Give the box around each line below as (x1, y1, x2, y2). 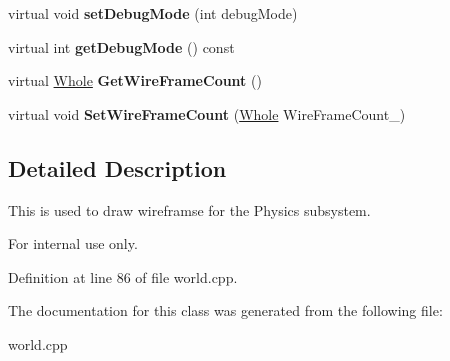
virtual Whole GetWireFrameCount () (8, 70, 262, 91)
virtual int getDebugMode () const (8, 36, 235, 57)
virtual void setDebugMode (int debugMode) (8, 3, 298, 23)
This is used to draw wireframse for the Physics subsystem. (8, 199, 371, 220)
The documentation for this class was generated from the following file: (8, 300, 443, 321)
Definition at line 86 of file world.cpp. (8, 266, 238, 287)
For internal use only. (8, 233, 138, 254)
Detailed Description (8, 152, 227, 183)
